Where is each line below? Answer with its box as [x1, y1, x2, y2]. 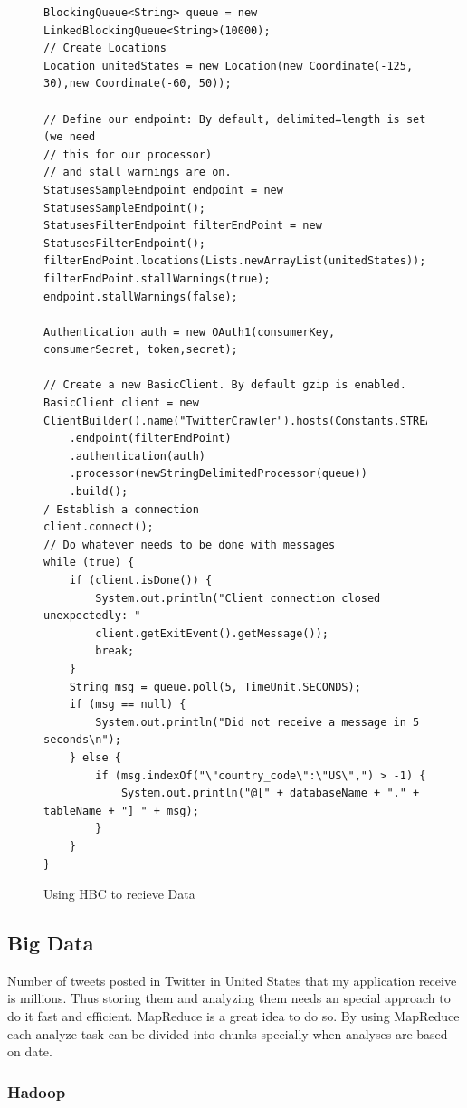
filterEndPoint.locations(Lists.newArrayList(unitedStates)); [43, 254, 426, 268]
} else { [69, 750, 121, 764]
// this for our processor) [43, 148, 213, 161]
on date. [7, 1042, 52, 1061]
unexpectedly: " [43, 609, 141, 623]
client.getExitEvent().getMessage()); [95, 626, 329, 640]
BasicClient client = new [43, 396, 199, 410]
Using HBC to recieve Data [43, 884, 195, 903]
